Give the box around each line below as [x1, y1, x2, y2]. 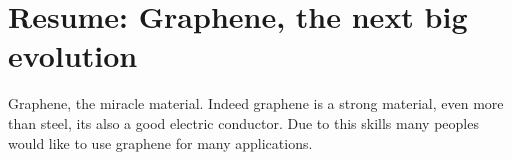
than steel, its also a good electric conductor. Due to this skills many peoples [8, 112, 479, 133]
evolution [8, 35, 138, 76]
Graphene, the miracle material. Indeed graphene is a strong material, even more [8, 93, 504, 114]
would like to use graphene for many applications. [8, 132, 313, 153]
